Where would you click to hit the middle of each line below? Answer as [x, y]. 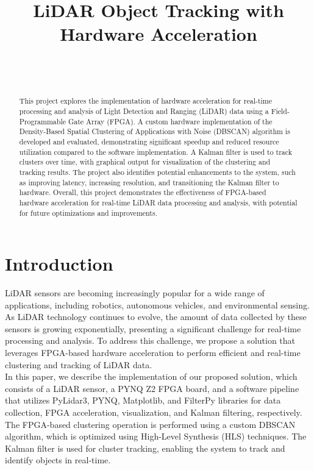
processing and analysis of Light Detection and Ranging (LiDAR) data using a [144, 111]
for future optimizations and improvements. [88, 212]
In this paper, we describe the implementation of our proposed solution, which [151, 376]
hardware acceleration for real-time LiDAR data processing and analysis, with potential [158, 202]
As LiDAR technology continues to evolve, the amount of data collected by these [156, 317]
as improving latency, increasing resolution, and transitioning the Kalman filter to [149, 182]
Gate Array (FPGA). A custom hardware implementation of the [170, 121]
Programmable [43, 121]
